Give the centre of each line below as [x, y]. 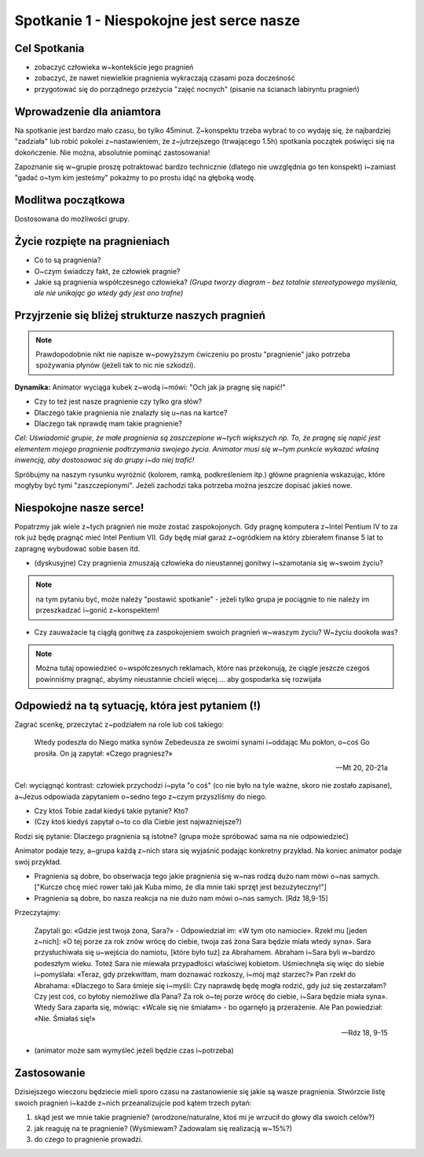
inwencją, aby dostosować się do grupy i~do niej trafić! [104, 460]
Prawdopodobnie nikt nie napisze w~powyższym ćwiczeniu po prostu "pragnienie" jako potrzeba [193, 354]
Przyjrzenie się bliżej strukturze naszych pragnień [140, 315]
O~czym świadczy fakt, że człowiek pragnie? [107, 271]
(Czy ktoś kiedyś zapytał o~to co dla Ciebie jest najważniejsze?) [138, 822]
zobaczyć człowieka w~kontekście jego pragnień [114, 68]
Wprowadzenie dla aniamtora [88, 111]
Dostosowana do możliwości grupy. [72, 219]
